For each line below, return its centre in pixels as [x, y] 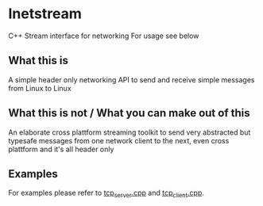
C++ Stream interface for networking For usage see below [104, 36]
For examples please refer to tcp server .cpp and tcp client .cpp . [106, 194]
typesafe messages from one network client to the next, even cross [119, 140]
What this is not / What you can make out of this [129, 113]
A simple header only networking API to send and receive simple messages [131, 79]
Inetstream [45, 14]
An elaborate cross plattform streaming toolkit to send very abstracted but [130, 132]
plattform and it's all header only [61, 149]
